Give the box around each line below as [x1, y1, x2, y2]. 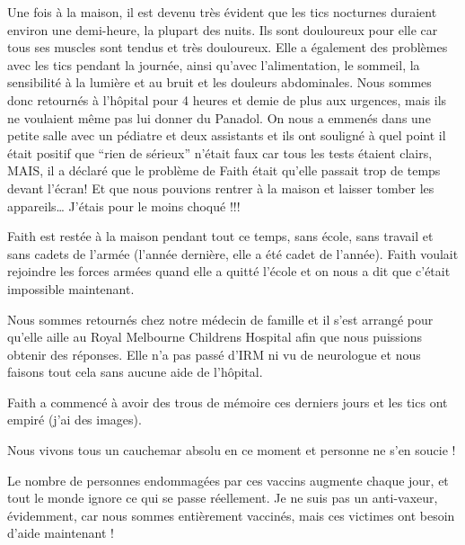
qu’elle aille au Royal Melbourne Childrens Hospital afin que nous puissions [7, 327, 422, 346]
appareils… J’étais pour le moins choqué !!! [7, 196, 241, 215]
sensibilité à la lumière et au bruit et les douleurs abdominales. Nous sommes [7, 73, 432, 92]
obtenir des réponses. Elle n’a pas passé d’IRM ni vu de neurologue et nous [7, 344, 421, 363]
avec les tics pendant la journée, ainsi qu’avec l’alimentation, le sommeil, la [7, 55, 420, 74]
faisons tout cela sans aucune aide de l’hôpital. [7, 362, 263, 381]
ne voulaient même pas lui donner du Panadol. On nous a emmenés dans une [7, 108, 431, 127]
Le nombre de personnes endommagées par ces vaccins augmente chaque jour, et [7, 470, 449, 489]
